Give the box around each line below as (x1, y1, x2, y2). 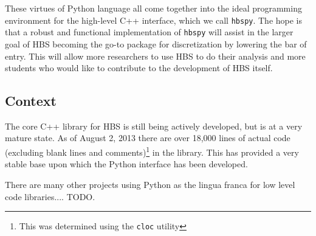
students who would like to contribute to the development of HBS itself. (5, 61, 273, 74)
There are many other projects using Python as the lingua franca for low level (5, 178, 295, 190)
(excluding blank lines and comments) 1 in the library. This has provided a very (5, 144, 299, 158)
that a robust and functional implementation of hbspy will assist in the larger (5, 26, 294, 38)
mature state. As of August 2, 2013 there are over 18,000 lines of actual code (5, 131, 290, 144)
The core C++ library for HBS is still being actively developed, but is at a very (5, 119, 303, 132)
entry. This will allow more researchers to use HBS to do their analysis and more (5, 49, 306, 62)
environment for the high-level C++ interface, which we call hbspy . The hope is (5, 13, 303, 26)
